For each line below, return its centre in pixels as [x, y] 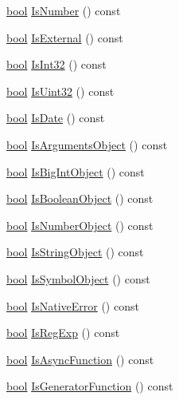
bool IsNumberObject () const [80, 225]
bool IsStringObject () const [75, 252]
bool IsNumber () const [64, 10]
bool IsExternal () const [65, 37]
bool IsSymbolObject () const [78, 278]
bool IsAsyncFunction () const [80, 359]
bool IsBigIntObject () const [76, 171]
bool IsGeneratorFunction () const [90, 386]
